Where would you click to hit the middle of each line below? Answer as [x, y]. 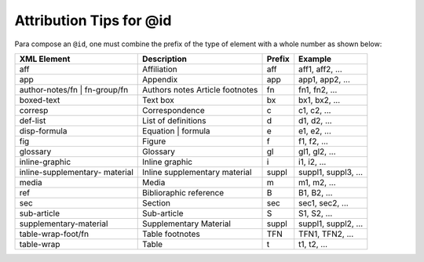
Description [165, 59]
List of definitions [174, 120]
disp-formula [43, 131]
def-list [33, 120]
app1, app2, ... [325, 79]
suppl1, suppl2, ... [331, 224]
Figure [154, 141]
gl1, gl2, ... [317, 151]
